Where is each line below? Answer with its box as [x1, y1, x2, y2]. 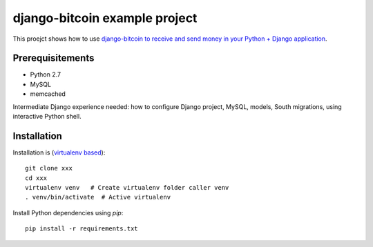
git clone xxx [25, 164, 73, 172]
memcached [30, 90, 66, 98]
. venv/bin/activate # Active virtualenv [25, 193, 171, 201]
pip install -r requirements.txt [25, 225, 138, 233]
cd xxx [25, 174, 48, 182]
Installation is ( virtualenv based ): [12, 148, 106, 157]
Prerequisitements [12, 52, 95, 64]
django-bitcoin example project [12, 10, 198, 26]
